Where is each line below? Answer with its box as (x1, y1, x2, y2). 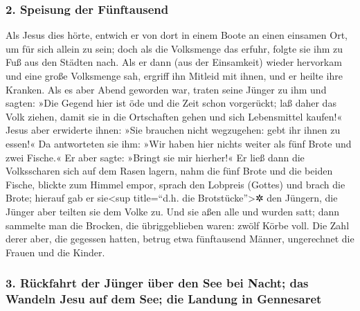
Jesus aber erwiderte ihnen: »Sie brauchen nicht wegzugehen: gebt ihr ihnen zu (6, 123, 341, 137)
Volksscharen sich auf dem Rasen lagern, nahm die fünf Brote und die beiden (6, 163, 333, 178)
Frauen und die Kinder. (6, 245, 105, 259)
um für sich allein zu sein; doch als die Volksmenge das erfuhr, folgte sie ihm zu (6, 41, 343, 55)
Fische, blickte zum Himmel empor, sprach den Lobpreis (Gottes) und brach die (6, 177, 345, 191)
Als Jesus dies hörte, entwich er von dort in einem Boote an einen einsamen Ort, (6, 28, 348, 42)
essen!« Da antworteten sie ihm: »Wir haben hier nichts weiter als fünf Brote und (6, 136, 352, 150)
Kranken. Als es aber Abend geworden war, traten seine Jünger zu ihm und (6, 82, 327, 96)
